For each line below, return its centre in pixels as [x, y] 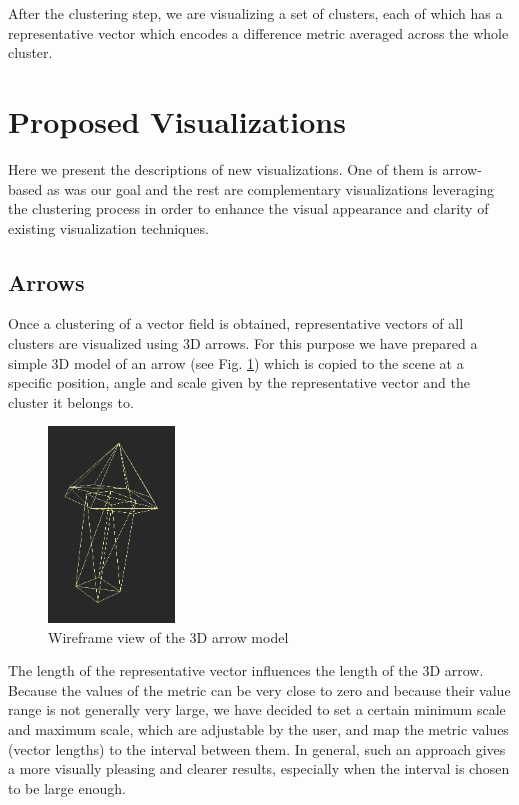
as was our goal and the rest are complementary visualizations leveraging [270, 188]
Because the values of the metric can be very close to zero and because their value [259, 689]
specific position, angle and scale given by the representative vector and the [239, 382]
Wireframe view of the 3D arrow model [168, 636]
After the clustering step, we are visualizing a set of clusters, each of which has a [255, 13]
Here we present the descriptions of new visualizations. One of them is [223, 168]
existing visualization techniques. [108, 227]
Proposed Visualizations [177, 120]
